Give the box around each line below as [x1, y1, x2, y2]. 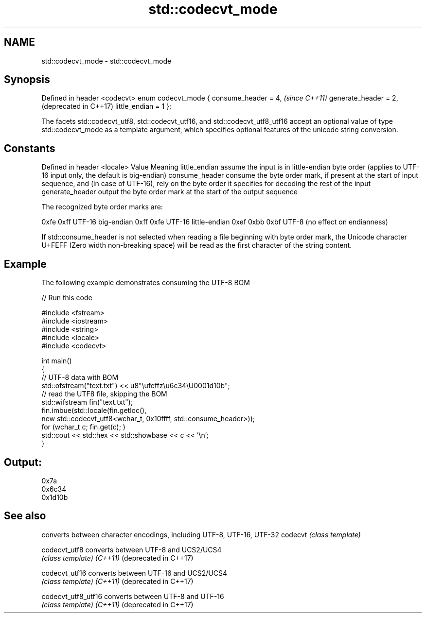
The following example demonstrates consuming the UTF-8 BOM [41, 278, 250, 287]
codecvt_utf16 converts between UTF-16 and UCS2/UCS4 [41, 568, 228, 577]
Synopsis [4, 73, 50, 86]
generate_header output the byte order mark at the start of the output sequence [41, 188, 298, 196]
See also [4, 510, 46, 522]
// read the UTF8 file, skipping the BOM [41, 390, 167, 398]
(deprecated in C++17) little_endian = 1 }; [41, 102, 172, 111]
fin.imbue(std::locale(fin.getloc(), [41, 406, 147, 415]
